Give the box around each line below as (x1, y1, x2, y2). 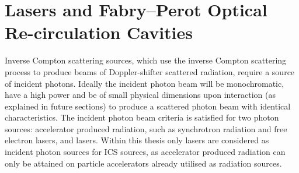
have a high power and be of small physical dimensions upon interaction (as (5, 89, 276, 101)
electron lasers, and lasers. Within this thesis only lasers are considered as (5, 134, 269, 146)
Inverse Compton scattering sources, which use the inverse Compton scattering (5, 54, 287, 66)
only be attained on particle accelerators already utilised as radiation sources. (5, 157, 282, 169)
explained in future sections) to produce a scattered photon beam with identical (5, 100, 291, 112)
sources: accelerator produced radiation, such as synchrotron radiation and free (5, 122, 287, 135)
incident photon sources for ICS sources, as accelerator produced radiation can (5, 146, 286, 158)
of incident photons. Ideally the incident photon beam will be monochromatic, (5, 77, 284, 89)
